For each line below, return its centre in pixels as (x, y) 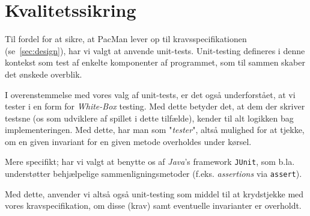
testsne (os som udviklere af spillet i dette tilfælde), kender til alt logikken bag (149, 118)
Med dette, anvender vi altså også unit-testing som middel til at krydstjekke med (154, 193)
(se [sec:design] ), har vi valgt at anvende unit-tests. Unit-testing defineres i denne (155, 50)
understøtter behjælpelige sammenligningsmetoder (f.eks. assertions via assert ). (153, 174)
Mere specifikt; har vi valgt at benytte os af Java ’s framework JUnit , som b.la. (150, 162)
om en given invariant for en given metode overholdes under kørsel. (128, 141)
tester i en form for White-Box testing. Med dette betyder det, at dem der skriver (155, 106)
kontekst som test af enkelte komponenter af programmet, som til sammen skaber (155, 62)
